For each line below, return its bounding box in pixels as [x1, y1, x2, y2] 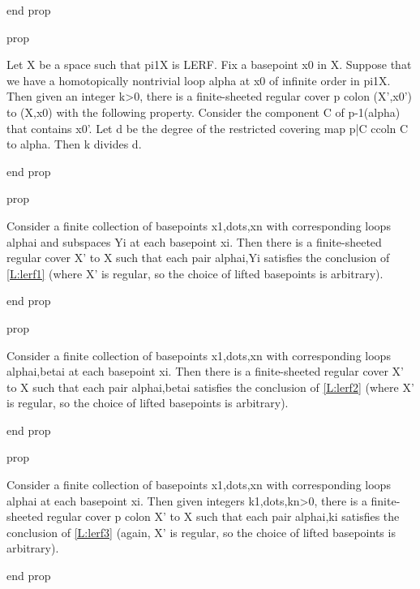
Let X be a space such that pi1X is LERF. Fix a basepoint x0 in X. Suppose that [6, 56, 412, 73]
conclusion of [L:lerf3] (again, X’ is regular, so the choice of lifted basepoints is [6, 523, 396, 540]
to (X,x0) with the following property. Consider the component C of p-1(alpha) [6, 103, 401, 120]
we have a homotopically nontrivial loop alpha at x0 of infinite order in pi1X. [6, 71, 391, 88]
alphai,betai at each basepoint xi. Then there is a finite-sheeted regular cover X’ [6, 363, 404, 380]
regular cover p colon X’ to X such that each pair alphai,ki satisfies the [46, 508, 400, 525]
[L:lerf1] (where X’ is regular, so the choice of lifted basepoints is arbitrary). [6, 264, 384, 282]
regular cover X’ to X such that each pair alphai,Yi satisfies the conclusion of [6, 249, 390, 266]
